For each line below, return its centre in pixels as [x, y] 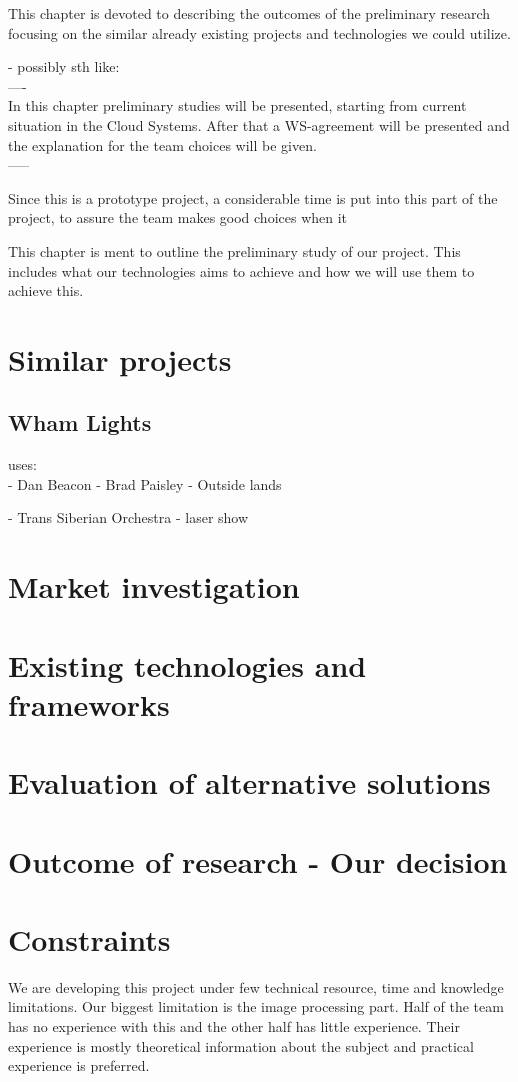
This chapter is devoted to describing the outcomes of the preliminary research [249, 13]
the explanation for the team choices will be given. [162, 144]
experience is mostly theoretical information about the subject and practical [241, 1045]
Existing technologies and [187, 664]
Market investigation [154, 586]
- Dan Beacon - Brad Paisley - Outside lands [145, 483]
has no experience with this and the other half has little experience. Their [234, 1026]
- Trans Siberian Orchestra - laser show [128, 517]
